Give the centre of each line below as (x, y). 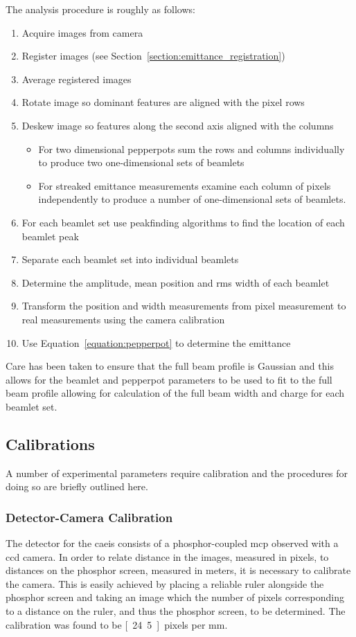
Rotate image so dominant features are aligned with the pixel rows (163, 102)
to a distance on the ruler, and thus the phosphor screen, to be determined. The (176, 611)
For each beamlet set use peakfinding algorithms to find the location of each (183, 222)
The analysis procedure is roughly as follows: (100, 9)
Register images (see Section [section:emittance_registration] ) (153, 56)
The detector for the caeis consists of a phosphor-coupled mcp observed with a (172, 543)
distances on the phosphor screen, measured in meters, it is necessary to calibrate (178, 570)
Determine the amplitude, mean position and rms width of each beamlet (176, 282)
